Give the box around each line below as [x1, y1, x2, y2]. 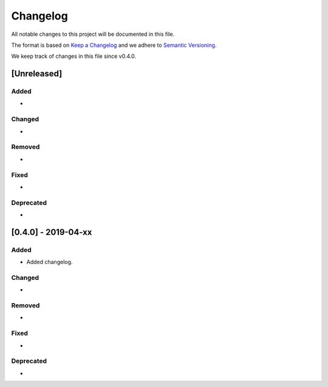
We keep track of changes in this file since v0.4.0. [11, 52, 137, 60]
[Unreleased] [11, 69, 63, 79]
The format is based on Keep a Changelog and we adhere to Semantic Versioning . [11, 41, 217, 49]
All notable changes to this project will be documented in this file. [11, 30, 175, 38]
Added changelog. [26, 259, 73, 266]
